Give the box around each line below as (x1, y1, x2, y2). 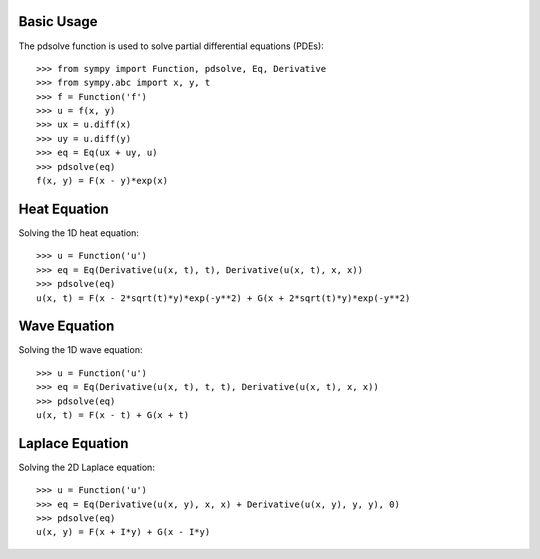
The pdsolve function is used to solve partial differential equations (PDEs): (18, 40, 324, 52)
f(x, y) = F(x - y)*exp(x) (36, 175, 169, 187)
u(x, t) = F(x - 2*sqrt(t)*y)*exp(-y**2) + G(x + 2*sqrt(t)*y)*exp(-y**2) (36, 292, 411, 304)
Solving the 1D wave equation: (18, 344, 143, 356)
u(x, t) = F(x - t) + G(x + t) (36, 409, 190, 420)
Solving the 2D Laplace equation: (18, 461, 155, 473)
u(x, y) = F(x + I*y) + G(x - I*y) (36, 526, 211, 538)
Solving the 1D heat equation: (18, 226, 140, 239)
